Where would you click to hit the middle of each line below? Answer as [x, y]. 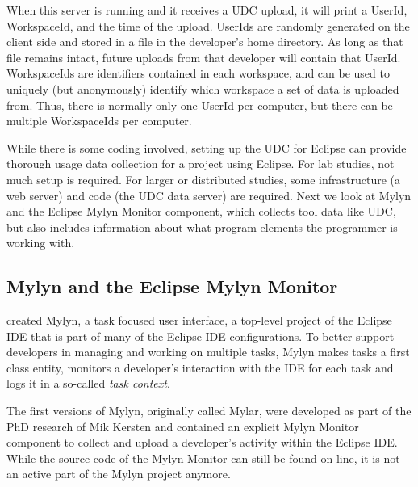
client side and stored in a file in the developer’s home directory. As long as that [205, 42]
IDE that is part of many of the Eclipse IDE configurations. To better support [201, 336]
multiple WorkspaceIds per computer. [99, 121]
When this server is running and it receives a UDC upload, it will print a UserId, [207, 10]
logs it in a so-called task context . [88, 383]
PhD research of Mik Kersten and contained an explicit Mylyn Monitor [183, 426]
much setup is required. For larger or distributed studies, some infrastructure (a [204, 179]
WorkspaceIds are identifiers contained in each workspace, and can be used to [198, 73]
